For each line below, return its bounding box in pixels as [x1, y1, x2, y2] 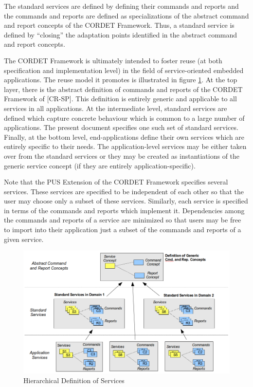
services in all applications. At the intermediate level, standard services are [4, 103, 227, 113]
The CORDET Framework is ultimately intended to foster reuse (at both [4, 55, 222, 65]
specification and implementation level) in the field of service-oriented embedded [4, 65, 244, 75]
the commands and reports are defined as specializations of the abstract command [4, 10, 249, 20]
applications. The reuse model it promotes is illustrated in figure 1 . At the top [4, 74, 237, 85]
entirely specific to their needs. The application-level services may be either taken [4, 141, 247, 151]
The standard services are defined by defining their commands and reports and [4, 1, 239, 11]
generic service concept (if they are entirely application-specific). [4, 160, 196, 170]
